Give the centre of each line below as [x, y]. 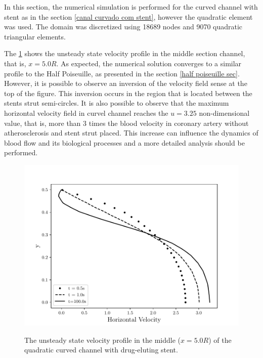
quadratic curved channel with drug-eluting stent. [101, 350]
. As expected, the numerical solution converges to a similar [149, 63]
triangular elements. [35, 36]
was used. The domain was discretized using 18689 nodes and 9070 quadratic [123, 27]
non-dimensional [224, 113]
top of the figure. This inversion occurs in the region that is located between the [128, 93]
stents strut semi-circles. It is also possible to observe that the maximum [117, 103]
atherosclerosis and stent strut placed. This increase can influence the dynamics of [131, 133]
